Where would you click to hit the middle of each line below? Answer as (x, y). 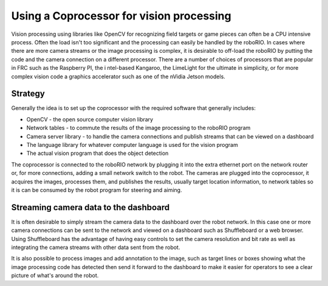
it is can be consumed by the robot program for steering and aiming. (97, 190)
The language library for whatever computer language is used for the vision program (132, 145)
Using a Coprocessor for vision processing (121, 16)
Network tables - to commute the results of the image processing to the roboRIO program (138, 128)
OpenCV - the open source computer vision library (90, 119)
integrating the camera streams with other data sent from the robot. (96, 247)
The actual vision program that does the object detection (97, 153)
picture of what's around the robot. (55, 276)
